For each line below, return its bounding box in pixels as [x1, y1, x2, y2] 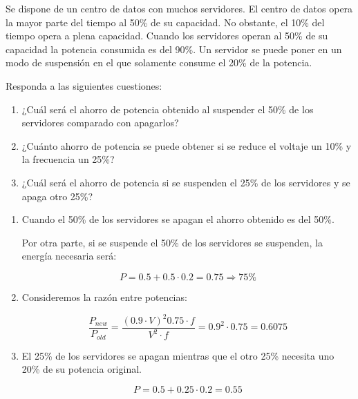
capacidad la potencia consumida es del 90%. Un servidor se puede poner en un [6, 41, 342, 56]
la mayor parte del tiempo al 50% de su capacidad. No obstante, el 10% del [6, 14, 325, 29]
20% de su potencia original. [21, 362, 142, 376]
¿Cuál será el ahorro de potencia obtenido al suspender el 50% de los [21, 101, 314, 116]
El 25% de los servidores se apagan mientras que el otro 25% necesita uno [21, 348, 335, 362]
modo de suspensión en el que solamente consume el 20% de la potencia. [6, 55, 312, 70]
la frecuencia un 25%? [21, 152, 115, 166]
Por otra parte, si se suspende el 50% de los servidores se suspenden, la [21, 235, 323, 249]
